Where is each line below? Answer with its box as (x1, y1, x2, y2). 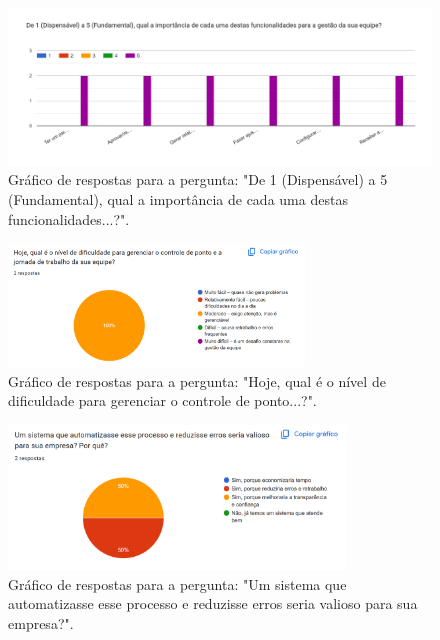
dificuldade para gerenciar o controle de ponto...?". (8, 390, 317, 411)
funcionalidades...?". (8, 208, 130, 229)
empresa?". (8, 612, 74, 633)
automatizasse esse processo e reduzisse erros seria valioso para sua (8, 593, 418, 614)
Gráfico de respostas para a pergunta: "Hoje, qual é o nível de (8, 370, 386, 391)
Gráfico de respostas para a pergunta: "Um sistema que (8, 573, 347, 594)
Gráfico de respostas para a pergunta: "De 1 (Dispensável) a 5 (8, 169, 388, 190)
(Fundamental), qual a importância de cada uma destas (8, 188, 348, 209)
